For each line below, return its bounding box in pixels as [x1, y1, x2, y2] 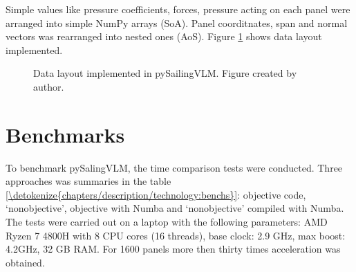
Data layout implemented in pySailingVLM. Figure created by [33, 66, 297, 80]
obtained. [6, 255, 45, 269]
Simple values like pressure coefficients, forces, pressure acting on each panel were [6, 2, 350, 16]
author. [33, 79, 64, 93]
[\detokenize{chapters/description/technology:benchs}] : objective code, [6, 187, 306, 201]
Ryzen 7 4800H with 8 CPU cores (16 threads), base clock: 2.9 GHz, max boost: [6, 228, 346, 242]
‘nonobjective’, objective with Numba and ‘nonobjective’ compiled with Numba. [6, 201, 344, 215]
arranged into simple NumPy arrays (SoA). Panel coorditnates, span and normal [6, 15, 348, 30]
